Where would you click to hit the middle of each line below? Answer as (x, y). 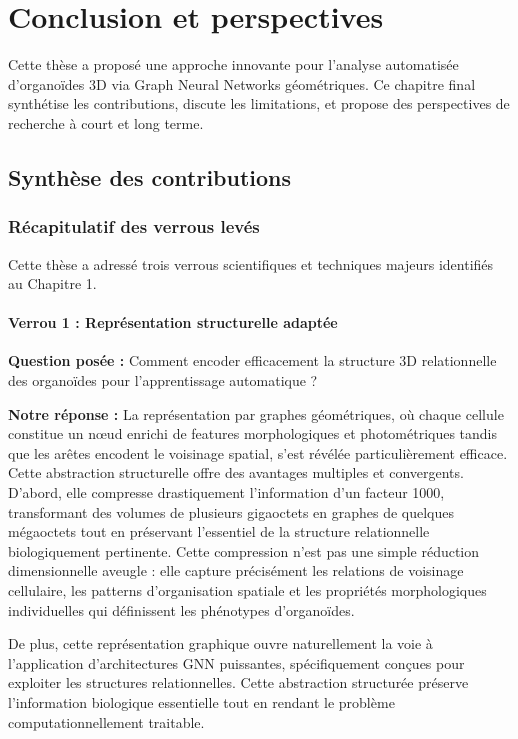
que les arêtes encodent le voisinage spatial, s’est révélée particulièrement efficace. (258, 452)
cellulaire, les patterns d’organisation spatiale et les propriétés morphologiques (247, 590)
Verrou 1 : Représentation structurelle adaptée (173, 322)
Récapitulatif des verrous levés (134, 226)
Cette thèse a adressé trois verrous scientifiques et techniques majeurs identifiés (251, 263)
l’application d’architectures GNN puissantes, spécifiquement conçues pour (236, 662)
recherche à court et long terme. (106, 122)
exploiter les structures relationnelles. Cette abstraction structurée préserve (238, 682)
